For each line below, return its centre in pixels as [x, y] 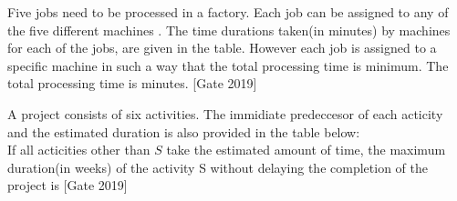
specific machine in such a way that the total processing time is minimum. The [228, 65]
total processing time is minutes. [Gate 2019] [132, 83]
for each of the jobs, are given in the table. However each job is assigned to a [222, 48]
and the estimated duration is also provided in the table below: [184, 131]
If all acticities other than [79, 150]
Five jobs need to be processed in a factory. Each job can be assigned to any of [228, 12]
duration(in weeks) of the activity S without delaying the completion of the [218, 167]
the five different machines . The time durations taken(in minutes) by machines [229, 30]
